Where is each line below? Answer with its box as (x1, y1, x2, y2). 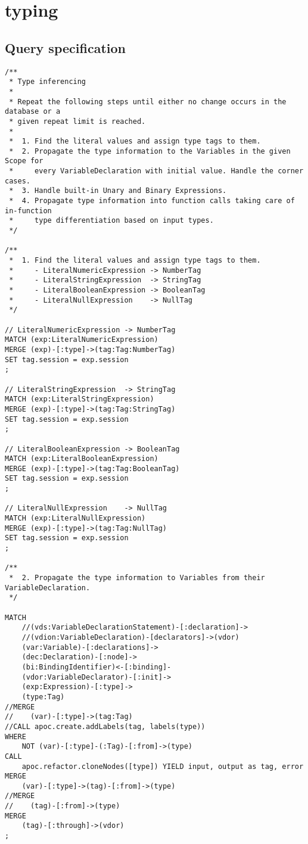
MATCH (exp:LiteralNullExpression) (5, 514, 146, 523)
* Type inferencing (9, 77, 86, 86)
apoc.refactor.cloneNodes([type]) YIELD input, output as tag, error (21, 762, 304, 771)
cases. (5, 176, 30, 185)
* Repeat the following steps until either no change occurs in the (9, 97, 287, 106)
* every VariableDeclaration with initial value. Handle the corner (9, 167, 304, 176)
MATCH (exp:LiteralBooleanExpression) (5, 454, 158, 463)
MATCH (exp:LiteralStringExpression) (5, 395, 154, 404)
